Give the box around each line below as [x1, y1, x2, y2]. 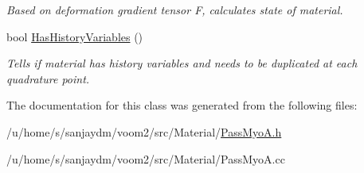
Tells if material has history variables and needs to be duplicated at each [6, 55, 358, 71]
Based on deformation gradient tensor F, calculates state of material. [6, 2, 343, 17]
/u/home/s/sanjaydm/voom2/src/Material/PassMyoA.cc [6, 150, 285, 167]
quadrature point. [6, 70, 90, 86]
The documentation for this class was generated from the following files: [6, 97, 358, 113]
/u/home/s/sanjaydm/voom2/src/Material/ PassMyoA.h [6, 123, 282, 140]
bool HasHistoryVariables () [6, 28, 143, 44]
